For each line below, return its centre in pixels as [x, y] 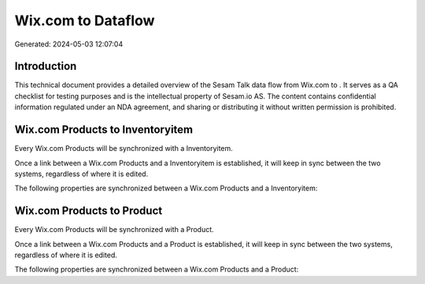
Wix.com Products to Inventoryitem [103, 130]
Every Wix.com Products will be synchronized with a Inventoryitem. [124, 149]
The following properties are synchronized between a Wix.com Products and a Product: [157, 269]
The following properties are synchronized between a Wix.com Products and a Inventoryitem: [166, 188]
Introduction [46, 66]
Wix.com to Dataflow [85, 20]
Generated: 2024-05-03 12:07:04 [69, 44]
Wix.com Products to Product [89, 211]
